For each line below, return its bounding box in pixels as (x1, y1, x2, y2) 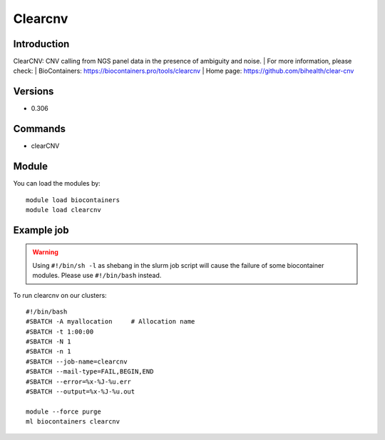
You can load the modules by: (13, 179, 101, 188)
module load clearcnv (26, 206, 101, 214)
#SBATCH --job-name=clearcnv (26, 357, 128, 366)
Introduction (13, 38, 70, 50)
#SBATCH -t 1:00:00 (26, 327, 94, 336)
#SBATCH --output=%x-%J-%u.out (26, 388, 135, 396)
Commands (13, 123, 66, 135)
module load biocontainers (26, 196, 120, 204)
